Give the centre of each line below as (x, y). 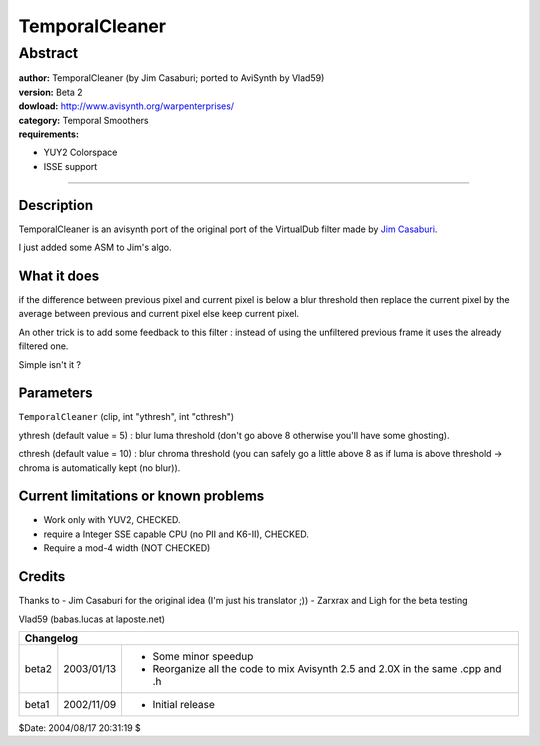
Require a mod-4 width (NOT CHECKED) (127, 548)
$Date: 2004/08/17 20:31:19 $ (79, 727)
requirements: (49, 134)
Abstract (48, 53)
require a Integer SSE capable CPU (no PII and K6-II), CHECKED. (176, 534)
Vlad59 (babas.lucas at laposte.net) (91, 619)
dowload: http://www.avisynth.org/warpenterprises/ (126, 106)
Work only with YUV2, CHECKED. (112, 520)
